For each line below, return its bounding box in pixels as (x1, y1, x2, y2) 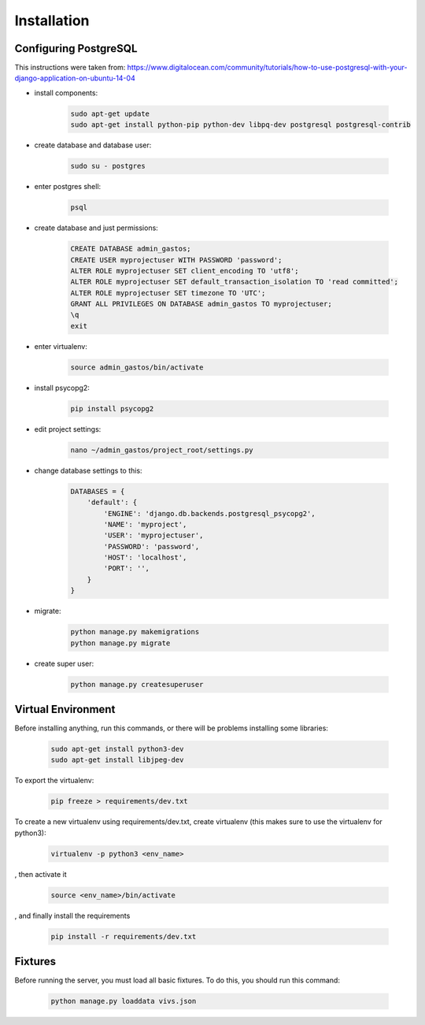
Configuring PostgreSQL (14, 42, 138, 55)
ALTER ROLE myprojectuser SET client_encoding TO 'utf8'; (70, 266, 299, 275)
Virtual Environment (14, 702, 116, 716)
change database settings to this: (34, 466, 142, 475)
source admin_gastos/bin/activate (70, 362, 204, 372)
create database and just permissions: (34, 223, 159, 232)
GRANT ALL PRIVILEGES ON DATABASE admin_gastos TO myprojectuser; (70, 299, 332, 309)
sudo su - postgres (70, 162, 146, 171)
